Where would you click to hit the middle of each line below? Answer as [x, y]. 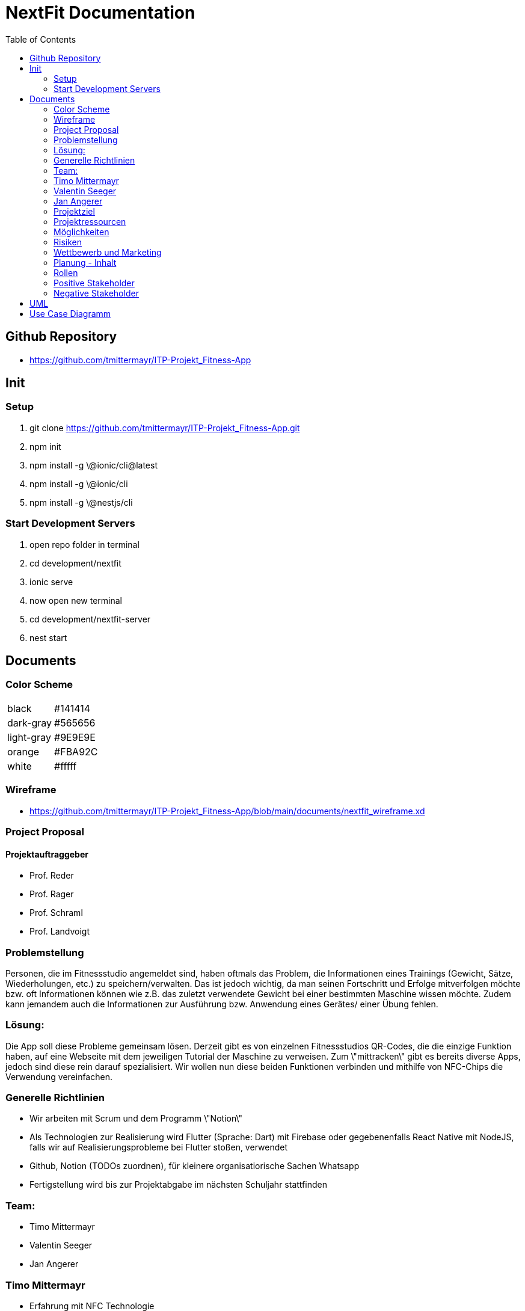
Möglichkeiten [81, 232]
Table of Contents [41, 39]
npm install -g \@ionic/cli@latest [94, 465]
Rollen [66, 272]
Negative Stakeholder [96, 293]
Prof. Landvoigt [60, 932]
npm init [45, 446]
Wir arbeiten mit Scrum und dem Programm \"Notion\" [136, 1119]
